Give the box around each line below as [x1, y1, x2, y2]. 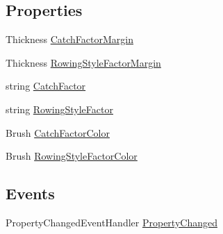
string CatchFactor [6, 78, 86, 93]
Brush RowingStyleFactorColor [6, 149, 138, 163]
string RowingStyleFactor [6, 101, 113, 116]
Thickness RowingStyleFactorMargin [6, 55, 161, 69]
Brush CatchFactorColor [6, 125, 110, 140]
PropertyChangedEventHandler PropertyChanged [6, 215, 217, 229]
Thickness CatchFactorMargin [6, 32, 133, 47]
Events [6, 183, 55, 204]
